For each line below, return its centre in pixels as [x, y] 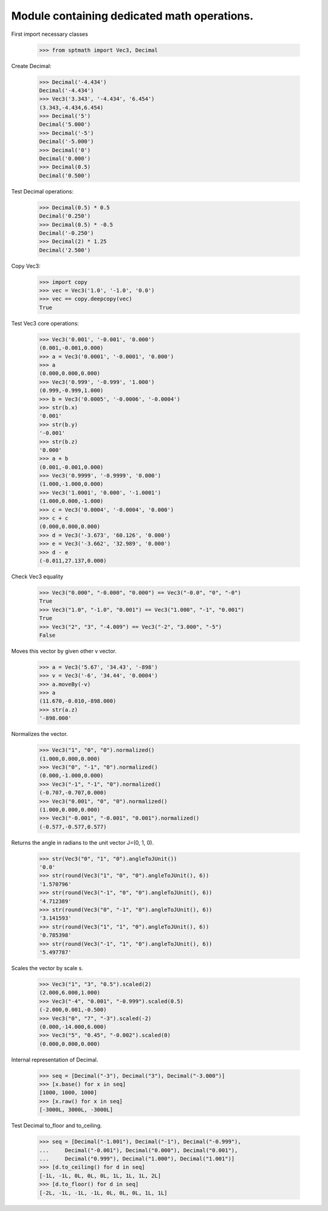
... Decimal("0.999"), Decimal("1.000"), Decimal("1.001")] [137, 1158]
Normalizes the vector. [39, 734]
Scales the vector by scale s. [47, 968]
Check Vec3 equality [37, 576]
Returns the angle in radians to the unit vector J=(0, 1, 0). [83, 842]
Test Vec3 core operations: [45, 323]
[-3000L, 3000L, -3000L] [76, 1110]
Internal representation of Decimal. [55, 1060]
